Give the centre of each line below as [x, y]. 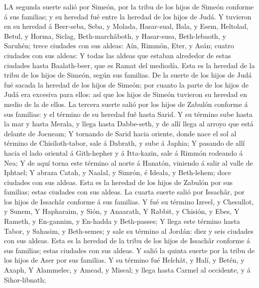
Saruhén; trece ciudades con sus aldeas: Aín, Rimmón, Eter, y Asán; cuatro [119, 46]
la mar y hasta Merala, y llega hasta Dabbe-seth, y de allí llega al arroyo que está [129, 124]
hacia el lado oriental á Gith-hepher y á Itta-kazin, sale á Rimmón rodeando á [124, 152]
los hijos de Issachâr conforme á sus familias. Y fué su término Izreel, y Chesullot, [129, 201]
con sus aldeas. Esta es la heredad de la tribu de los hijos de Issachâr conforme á [127, 240]
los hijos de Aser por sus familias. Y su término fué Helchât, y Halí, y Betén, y [124, 260]
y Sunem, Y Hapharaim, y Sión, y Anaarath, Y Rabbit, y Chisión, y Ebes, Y [122, 211]
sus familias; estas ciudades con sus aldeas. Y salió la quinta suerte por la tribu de [129, 250]
